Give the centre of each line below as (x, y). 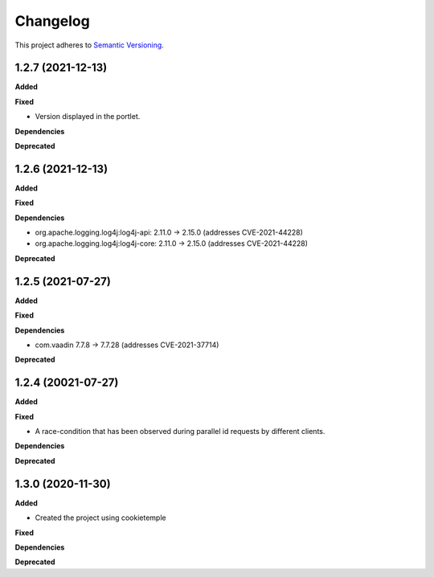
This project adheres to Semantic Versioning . (89, 45)
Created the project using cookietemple (100, 518)
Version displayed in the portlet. (88, 117)
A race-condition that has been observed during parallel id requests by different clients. (180, 432)
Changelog (52, 21)
